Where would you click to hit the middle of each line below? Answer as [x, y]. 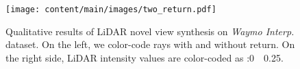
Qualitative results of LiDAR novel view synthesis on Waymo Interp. [150, 31]
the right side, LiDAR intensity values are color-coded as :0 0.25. [145, 57]
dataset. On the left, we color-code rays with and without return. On [150, 44]
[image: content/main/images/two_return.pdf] [111, 9]
